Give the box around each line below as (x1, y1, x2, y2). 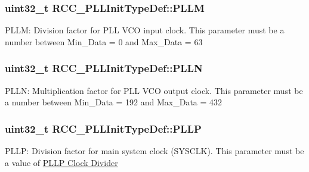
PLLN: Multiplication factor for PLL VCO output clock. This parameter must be (5, 84, 303, 96)
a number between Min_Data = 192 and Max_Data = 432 (5, 96, 223, 108)
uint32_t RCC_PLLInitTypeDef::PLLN (5, 61, 203, 76)
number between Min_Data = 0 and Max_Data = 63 (5, 35, 203, 48)
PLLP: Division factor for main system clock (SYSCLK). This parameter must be (5, 145, 304, 157)
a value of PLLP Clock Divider (5, 156, 118, 168)
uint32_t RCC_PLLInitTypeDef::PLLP (5, 121, 202, 136)
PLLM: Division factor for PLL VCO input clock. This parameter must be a (5, 24, 285, 36)
